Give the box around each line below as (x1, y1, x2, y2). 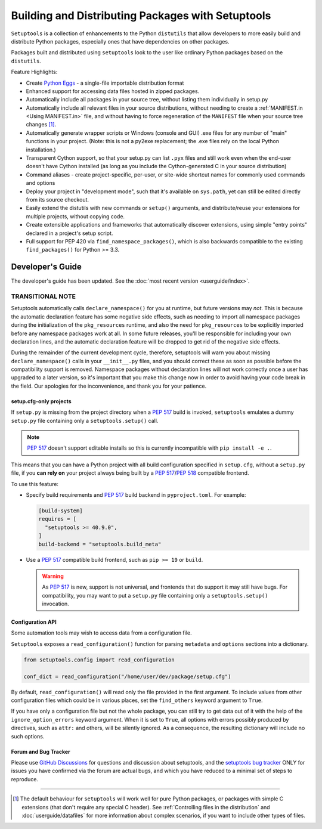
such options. (11, 732, 45, 740)
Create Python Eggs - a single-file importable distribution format (26, 79, 184, 86)
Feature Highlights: (11, 69, 58, 76)
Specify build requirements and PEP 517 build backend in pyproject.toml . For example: (26, 491, 246, 498)
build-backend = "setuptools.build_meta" (38, 540, 162, 547)
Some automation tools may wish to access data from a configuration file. (11, 629, 192, 636)
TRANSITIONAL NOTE (11, 292, 76, 301)
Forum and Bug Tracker (11, 748, 71, 755)
